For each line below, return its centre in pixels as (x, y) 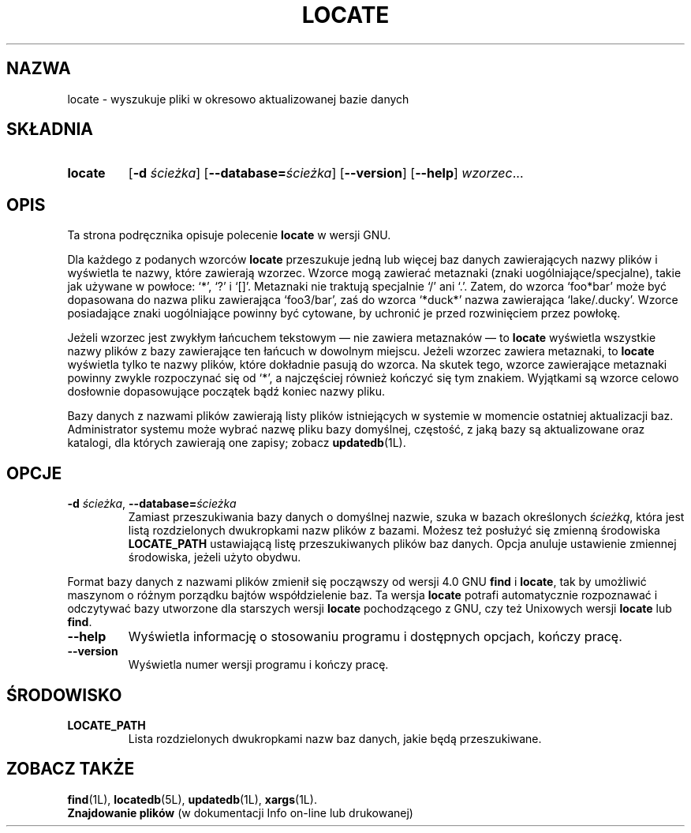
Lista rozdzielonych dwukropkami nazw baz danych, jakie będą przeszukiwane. (335, 738)
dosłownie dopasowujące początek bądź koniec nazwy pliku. (226, 392)
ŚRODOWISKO (64, 695)
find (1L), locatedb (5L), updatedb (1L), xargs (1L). (192, 799)
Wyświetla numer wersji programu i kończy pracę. (258, 665)
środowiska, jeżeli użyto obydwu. (215, 557)
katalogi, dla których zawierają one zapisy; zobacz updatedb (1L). (237, 443)
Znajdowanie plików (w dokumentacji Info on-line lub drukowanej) (240, 812)
